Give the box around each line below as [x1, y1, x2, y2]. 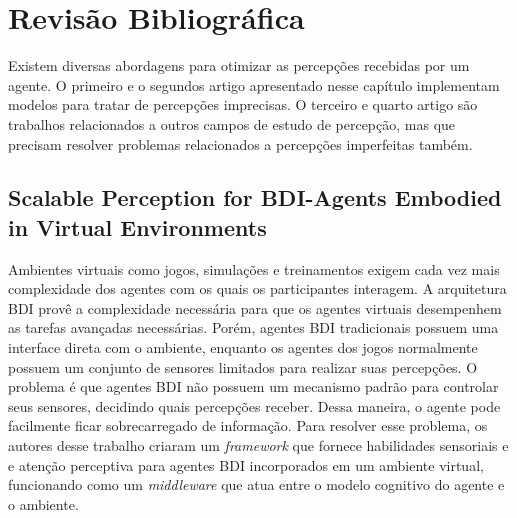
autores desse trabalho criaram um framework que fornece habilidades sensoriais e [8, 435, 509, 456]
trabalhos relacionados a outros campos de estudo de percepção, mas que [8, 113, 456, 134]
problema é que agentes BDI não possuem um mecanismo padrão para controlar [8, 376, 499, 397]
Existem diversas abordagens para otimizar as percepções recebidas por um [8, 55, 470, 76]
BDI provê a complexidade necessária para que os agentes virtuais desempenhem [8, 297, 502, 318]
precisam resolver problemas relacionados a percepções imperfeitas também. [8, 133, 473, 154]
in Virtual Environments [8, 211, 267, 242]
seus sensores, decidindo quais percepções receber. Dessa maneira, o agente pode [8, 395, 501, 416]
